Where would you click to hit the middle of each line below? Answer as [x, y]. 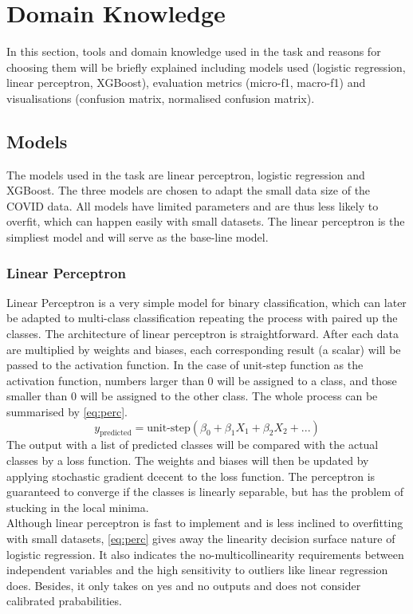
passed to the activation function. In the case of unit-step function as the [185, 365]
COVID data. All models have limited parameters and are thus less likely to [193, 205]
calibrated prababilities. [64, 601]
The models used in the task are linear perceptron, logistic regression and [186, 174]
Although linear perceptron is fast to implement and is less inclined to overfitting [205, 523]
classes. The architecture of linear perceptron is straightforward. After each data [203, 334]
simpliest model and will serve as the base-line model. [138, 237]
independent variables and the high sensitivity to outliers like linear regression [197, 570]
